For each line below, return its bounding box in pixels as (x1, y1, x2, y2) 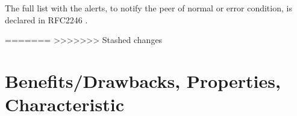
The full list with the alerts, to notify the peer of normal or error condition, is (5, 2, 292, 14)
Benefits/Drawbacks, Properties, (5, 68, 281, 93)
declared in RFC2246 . (5, 13, 88, 26)
